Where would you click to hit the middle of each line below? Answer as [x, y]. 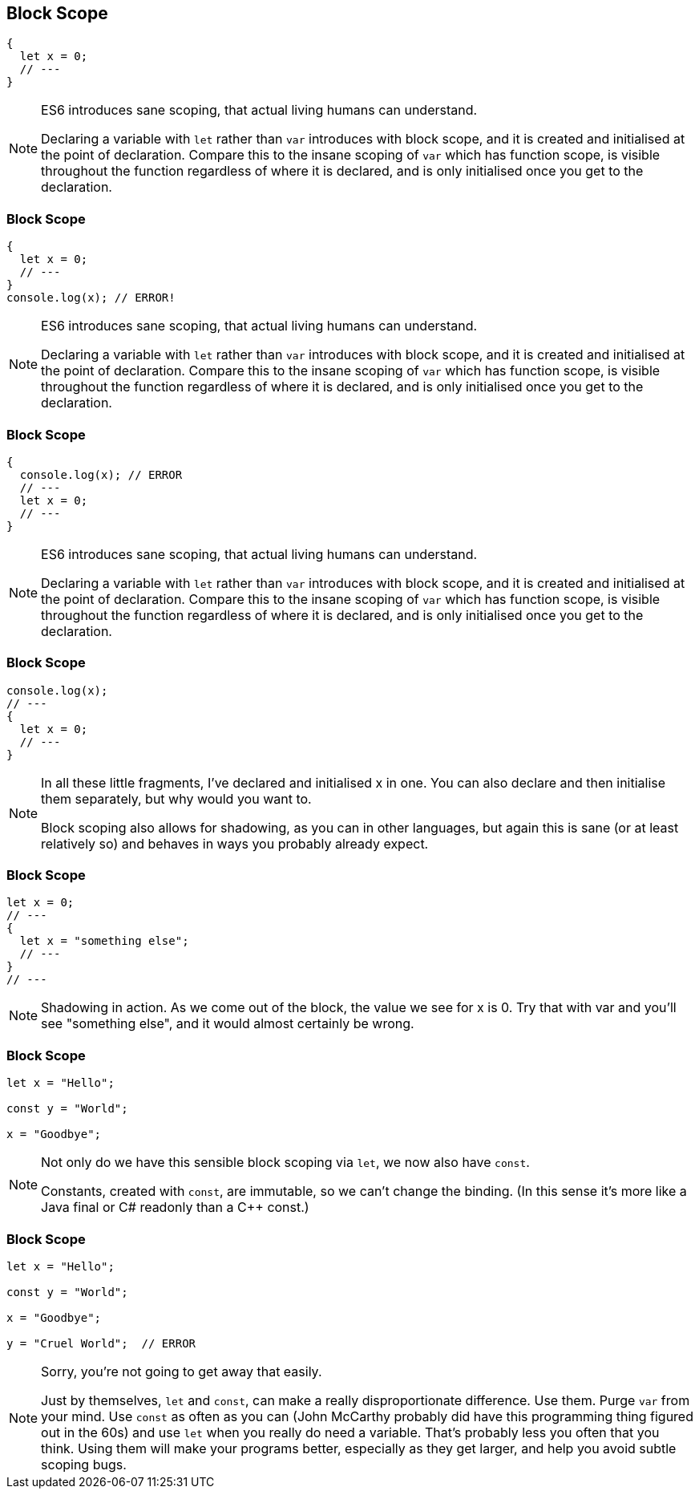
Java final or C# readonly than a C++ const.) [175, 1207]
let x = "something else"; [104, 941]
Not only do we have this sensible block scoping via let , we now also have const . [285, 1163]
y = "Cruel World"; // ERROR [101, 1343]
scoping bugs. [84, 1464]
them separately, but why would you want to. [176, 798]
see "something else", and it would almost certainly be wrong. [228, 1024]
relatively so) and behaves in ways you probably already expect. [235, 843]
